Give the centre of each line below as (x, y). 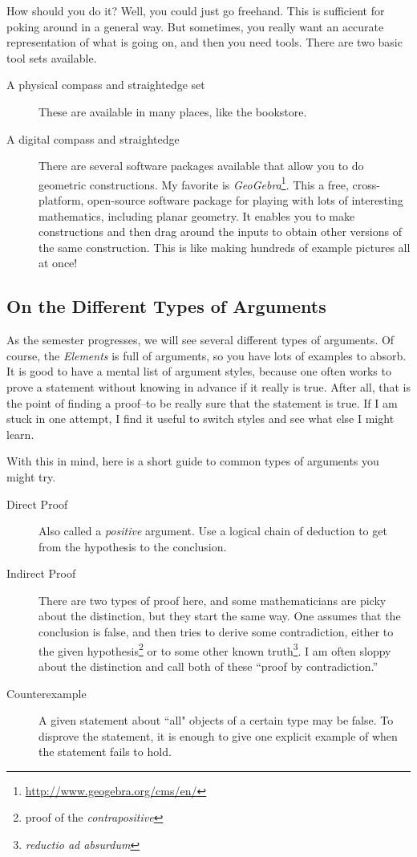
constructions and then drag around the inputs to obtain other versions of (220, 232)
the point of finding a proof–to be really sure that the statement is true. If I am (202, 402)
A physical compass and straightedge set (106, 85)
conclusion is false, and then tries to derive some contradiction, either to (216, 632)
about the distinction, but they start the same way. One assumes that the (220, 616)
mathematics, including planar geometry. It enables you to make (197, 215)
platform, (61, 200)
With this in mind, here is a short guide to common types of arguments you (193, 461)
